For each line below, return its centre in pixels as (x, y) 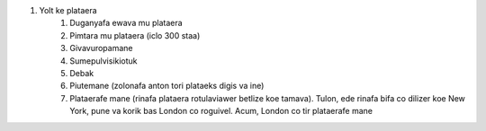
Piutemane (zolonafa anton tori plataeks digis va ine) (167, 86)
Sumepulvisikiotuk (104, 61)
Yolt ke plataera (68, 10)
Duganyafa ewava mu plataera (126, 23)
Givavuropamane (101, 48)
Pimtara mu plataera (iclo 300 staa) (135, 35)
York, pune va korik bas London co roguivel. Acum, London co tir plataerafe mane (221, 111)
